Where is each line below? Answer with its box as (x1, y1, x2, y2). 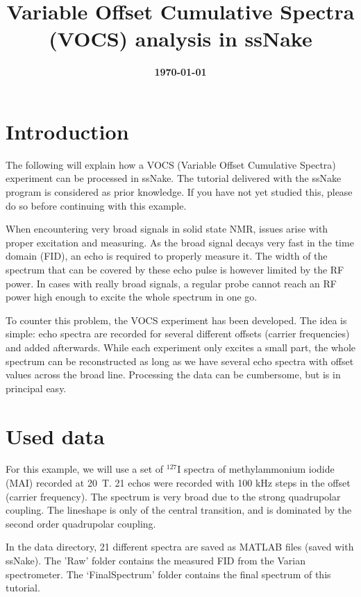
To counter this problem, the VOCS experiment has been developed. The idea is (6, 312, 347, 327)
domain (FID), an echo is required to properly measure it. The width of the (6, 249, 328, 263)
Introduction (6, 117, 129, 145)
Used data (6, 421, 105, 450)
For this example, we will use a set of (6, 462, 164, 476)
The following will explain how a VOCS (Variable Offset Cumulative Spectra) (6, 157, 336, 171)
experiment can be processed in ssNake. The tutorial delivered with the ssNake (6, 171, 342, 185)
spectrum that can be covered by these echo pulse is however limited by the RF (6, 262, 344, 276)
